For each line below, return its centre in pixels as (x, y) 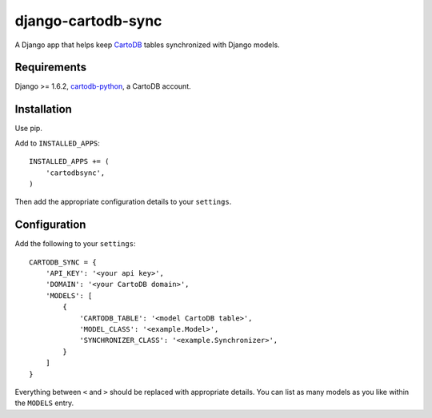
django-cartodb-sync (88, 21)
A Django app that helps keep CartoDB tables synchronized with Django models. (147, 45)
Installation (43, 109)
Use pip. (29, 129)
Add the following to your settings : (75, 244)
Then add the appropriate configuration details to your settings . (123, 202)
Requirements (51, 68)
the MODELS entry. (44, 403)
